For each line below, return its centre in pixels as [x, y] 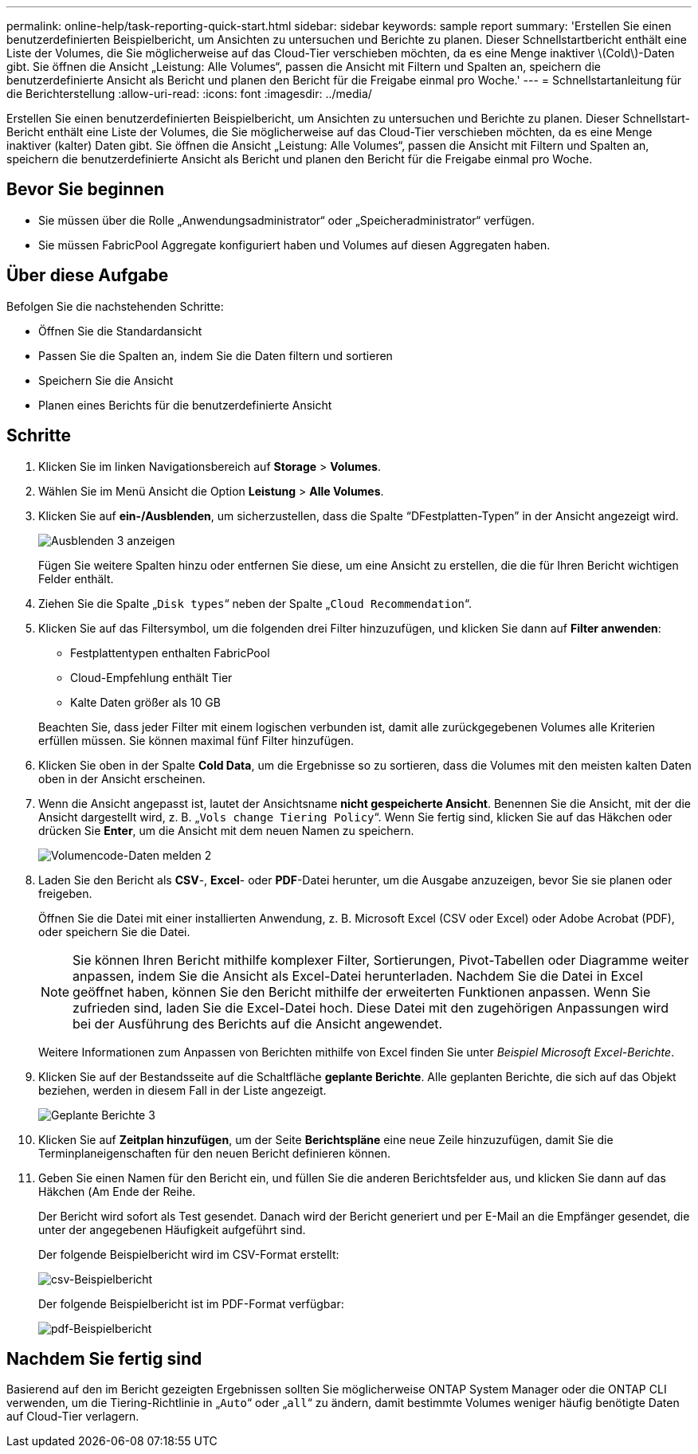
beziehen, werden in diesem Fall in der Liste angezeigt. [182, 1090]
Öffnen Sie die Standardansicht [120, 331]
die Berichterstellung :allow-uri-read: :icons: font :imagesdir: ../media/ [189, 94]
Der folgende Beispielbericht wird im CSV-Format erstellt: [189, 1254]
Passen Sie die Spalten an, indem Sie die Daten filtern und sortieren [216, 355]
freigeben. [65, 893]
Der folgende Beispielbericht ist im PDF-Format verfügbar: [191, 1303]
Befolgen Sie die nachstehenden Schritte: [115, 306]
